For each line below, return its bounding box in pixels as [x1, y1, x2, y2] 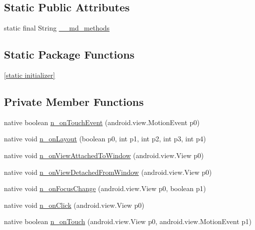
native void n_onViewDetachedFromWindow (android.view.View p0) [4, 166, 212, 177]
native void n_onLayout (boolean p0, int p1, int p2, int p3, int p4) [4, 133, 206, 144]
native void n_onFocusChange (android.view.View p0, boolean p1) [4, 183, 206, 194]
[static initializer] [4, 70, 55, 80]
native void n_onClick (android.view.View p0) [4, 199, 145, 210]
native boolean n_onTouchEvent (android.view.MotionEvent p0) [4, 117, 200, 127]
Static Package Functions [4, 47, 135, 62]
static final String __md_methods [4, 23, 110, 33]
